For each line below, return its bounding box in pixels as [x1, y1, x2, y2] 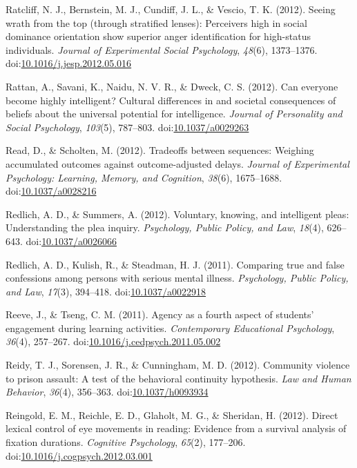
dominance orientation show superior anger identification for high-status [6, 29, 311, 43]
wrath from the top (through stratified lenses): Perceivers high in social [6, 15, 307, 30]
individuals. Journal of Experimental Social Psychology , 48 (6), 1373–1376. [6, 42, 318, 57]
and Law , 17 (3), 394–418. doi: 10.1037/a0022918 [6, 284, 206, 298]
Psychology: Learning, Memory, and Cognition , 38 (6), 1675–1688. [6, 170, 282, 184]
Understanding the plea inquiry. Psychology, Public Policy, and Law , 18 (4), [6, 220, 324, 235]
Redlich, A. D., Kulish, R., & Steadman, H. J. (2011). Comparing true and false [6, 257, 345, 271]
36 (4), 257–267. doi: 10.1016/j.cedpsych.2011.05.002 [6, 334, 221, 349]
